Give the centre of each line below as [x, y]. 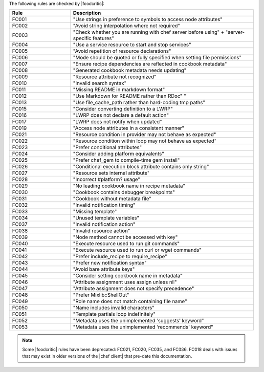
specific [82, 38]
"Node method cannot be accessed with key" [125, 237]
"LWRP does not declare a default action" [121, 115]
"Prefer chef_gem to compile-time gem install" [127, 160]
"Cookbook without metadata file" [112, 199]
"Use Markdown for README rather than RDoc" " [130, 96]
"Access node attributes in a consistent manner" [129, 128]
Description [87, 13]
